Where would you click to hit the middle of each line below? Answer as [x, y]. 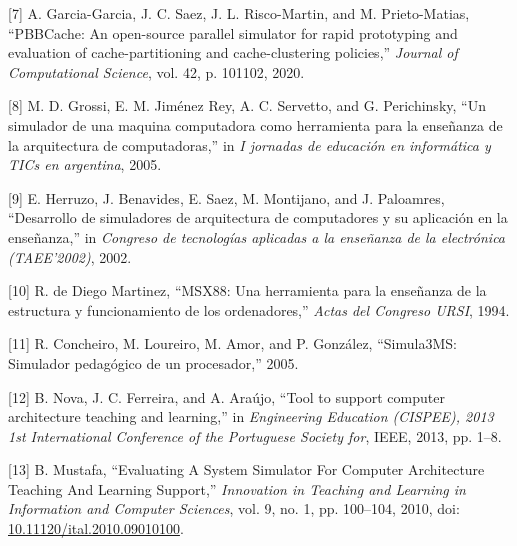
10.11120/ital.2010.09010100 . [96, 528]
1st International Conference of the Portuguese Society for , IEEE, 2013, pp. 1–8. [255, 435]
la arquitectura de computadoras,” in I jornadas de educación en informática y [249, 144]
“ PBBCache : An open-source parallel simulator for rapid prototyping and [233, 32]
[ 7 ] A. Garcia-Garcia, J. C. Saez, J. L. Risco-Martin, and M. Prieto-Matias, [239, 13]
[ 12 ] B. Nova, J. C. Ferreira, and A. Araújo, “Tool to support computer [226, 396]
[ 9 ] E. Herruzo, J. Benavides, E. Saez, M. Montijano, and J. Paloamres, [226, 197]
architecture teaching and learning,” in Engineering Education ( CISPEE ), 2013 [251, 416]
